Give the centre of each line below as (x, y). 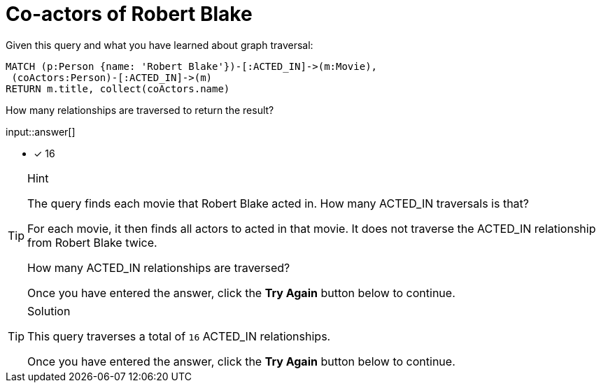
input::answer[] (41, 131)
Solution (49, 311)
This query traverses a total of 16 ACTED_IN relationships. (179, 336)
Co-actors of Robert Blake (129, 14)
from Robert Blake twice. (92, 242)
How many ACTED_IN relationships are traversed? (159, 267)
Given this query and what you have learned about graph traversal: (160, 45)
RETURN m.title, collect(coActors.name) (118, 88)
